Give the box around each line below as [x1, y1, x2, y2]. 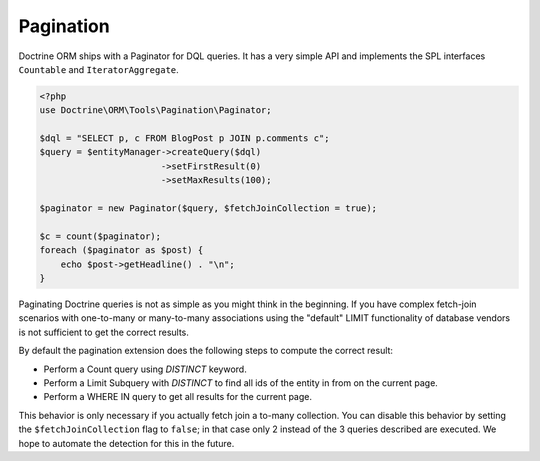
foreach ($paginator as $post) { [39, 245, 204, 256]
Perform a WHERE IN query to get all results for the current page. [43, 391, 312, 403]
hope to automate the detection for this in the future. [18, 437, 235, 449]
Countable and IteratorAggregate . [18, 63, 179, 75]
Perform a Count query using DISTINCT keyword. [43, 363, 247, 375]
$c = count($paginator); [39, 230, 162, 242]
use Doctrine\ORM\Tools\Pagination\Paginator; [39, 105, 272, 116]
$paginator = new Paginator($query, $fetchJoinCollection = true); [39, 203, 378, 214]
